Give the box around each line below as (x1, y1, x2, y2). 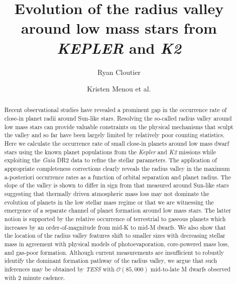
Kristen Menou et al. (87, 83, 151, 94)
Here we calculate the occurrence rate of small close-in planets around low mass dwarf (4, 139, 229, 148)
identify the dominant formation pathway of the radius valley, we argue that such (4, 256, 217, 265)
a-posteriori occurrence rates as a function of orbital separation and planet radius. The (4, 172, 231, 181)
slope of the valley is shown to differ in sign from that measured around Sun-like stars (4, 181, 229, 190)
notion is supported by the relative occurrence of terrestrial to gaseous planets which (4, 215, 226, 223)
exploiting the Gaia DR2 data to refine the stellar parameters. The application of (4, 156, 217, 164)
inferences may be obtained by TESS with (4, 264, 114, 273)
